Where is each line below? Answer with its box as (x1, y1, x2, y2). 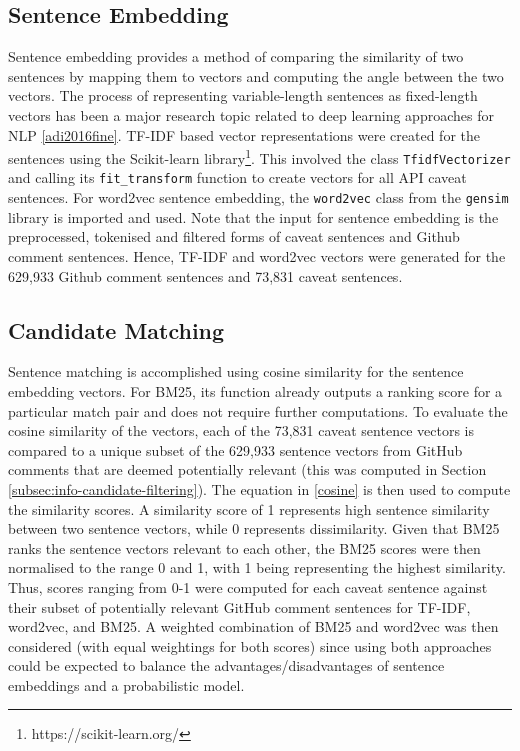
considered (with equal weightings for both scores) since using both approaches (8, 635, 492, 656)
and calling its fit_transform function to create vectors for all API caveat (8, 167, 467, 188)
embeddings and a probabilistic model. (8, 674, 245, 695)
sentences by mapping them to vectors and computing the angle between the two (8, 65, 504, 86)
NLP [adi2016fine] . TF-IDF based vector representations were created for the (8, 124, 480, 145)
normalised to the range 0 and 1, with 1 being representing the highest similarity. (8, 557, 506, 578)
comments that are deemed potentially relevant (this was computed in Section (8, 459, 487, 480)
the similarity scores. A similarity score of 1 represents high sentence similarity (8, 498, 490, 519)
